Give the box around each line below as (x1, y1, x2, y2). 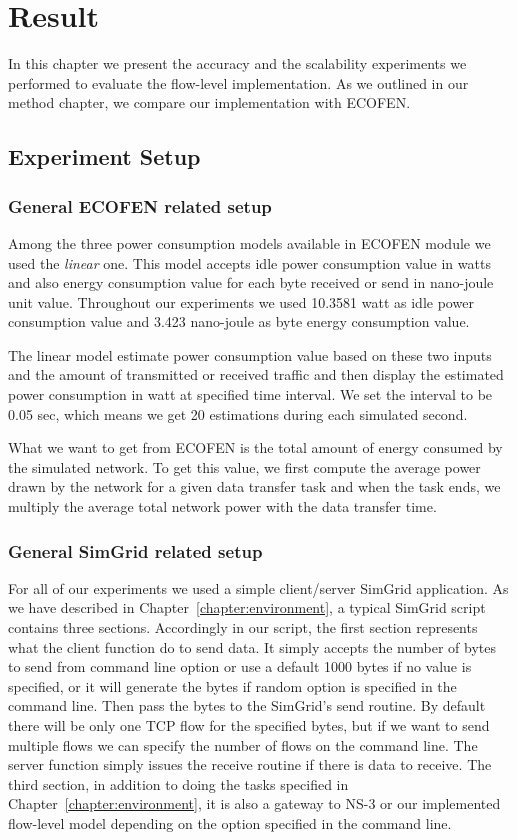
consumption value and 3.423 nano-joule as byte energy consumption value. (8, 311, 470, 332)
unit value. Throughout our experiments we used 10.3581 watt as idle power (8, 291, 474, 312)
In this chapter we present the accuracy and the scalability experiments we (8, 53, 467, 74)
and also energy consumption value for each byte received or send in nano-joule (8, 272, 494, 293)
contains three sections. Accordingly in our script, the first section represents (8, 617, 478, 638)
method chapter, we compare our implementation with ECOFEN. (8, 92, 411, 113)
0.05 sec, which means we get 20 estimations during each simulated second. (8, 403, 468, 424)
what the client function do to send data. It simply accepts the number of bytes (8, 636, 496, 657)
